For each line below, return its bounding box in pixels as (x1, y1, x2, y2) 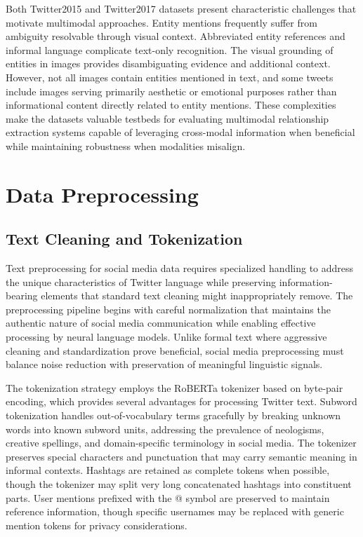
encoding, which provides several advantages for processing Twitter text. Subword (6, 394, 357, 409)
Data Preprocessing (6, 179, 199, 208)
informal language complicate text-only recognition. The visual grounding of (6, 42, 334, 57)
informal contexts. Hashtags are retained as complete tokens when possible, (6, 463, 330, 477)
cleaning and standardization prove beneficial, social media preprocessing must (6, 343, 344, 358)
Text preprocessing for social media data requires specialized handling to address (6, 261, 354, 276)
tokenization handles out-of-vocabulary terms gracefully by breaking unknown (6, 408, 341, 423)
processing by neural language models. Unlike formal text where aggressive (6, 329, 327, 344)
